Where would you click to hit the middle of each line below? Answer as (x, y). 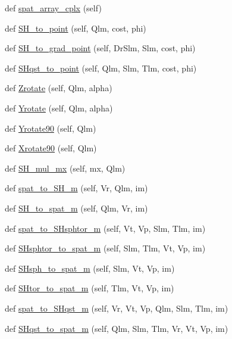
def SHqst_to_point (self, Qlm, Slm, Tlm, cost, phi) (101, 68)
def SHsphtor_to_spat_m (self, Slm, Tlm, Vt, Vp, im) (105, 248)
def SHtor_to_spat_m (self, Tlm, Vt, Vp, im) (90, 288)
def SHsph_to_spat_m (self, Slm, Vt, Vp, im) (90, 268)
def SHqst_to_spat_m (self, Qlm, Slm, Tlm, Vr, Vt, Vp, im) (117, 328)
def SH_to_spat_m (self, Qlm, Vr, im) (76, 208)
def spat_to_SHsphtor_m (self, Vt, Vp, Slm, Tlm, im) (105, 228)
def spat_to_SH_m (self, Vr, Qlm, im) (76, 188)
